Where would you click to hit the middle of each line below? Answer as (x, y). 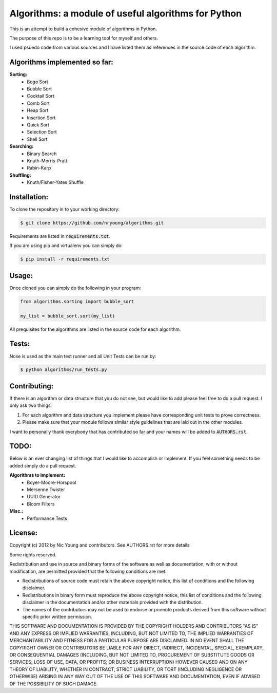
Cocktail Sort (41, 96)
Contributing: (32, 386)
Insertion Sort (41, 118)
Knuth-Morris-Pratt (47, 161)
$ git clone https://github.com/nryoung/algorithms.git (92, 223)
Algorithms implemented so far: (62, 62)
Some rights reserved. (33, 554)
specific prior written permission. (57, 617)
